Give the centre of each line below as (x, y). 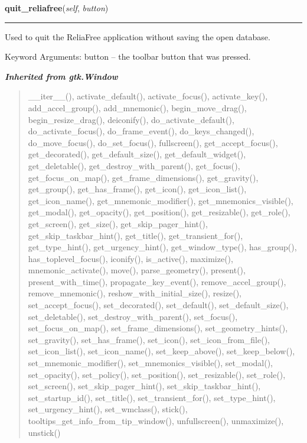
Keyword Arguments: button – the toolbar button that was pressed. (128, 56)
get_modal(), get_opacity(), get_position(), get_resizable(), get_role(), (159, 212)
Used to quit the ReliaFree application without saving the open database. (138, 36)
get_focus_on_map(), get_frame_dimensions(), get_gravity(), (143, 177)
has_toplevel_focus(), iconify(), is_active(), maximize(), (130, 258)
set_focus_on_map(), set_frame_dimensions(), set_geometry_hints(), (158, 328)
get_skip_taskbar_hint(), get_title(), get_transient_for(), (135, 235)
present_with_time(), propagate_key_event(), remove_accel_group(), (157, 281)
